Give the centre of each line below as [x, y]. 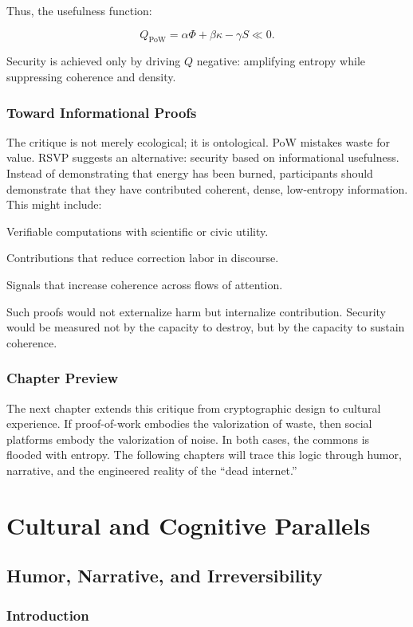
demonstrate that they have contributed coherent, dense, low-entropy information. [207, 188]
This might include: [54, 204]
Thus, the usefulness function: [79, 10]
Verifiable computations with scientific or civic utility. [138, 231]
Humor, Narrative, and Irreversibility [165, 576]
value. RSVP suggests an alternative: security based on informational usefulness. [203, 157]
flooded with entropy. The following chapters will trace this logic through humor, [204, 455]
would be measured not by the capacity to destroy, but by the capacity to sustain [206, 327]
